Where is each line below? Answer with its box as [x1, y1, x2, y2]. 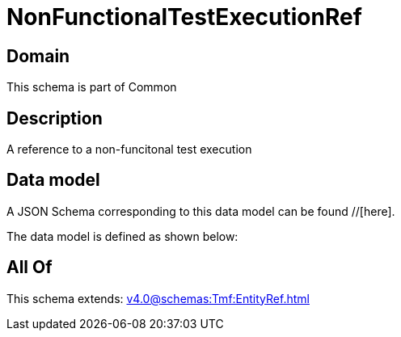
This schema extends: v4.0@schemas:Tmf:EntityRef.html [6, 291, 310, 305]
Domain [6, 45, 70, 66]
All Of [6, 257, 53, 278]
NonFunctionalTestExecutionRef [6, 3, 362, 31]
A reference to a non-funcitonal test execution [6, 142, 252, 157]
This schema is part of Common [6, 80, 177, 95]
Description [6, 107, 103, 128]
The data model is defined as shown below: [6, 229, 238, 243]
